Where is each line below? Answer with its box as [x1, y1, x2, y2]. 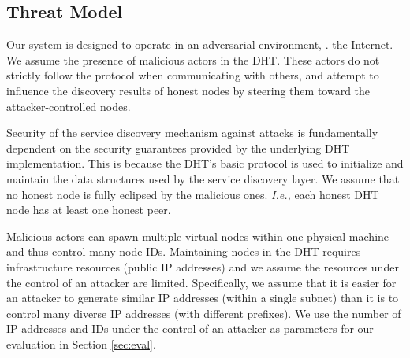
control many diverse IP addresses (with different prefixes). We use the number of [6, 304, 401, 321]
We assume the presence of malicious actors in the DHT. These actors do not [6, 51, 380, 68]
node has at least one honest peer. [6, 201, 171, 218]
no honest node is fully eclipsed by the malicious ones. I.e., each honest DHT [6, 186, 379, 202]
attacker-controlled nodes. [6, 98, 131, 114]
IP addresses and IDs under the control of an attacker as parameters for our [6, 320, 374, 337]
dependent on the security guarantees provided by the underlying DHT [6, 139, 350, 156]
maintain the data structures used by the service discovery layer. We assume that [6, 170, 400, 186]
